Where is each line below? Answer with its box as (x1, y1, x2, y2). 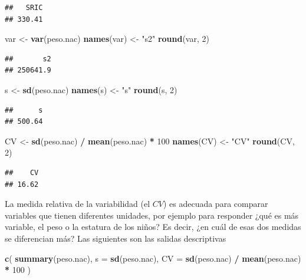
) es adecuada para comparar (163, 197, 268, 210)
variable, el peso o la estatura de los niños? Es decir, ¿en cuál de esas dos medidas (5, 220, 301, 233)
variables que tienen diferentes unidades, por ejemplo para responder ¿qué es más (5, 209, 299, 221)
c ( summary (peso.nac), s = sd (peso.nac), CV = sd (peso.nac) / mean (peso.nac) (5, 252, 301, 264)
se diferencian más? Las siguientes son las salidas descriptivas (5, 232, 226, 244)
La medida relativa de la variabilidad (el (5, 197, 150, 210)
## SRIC (5, 4, 43, 12)
